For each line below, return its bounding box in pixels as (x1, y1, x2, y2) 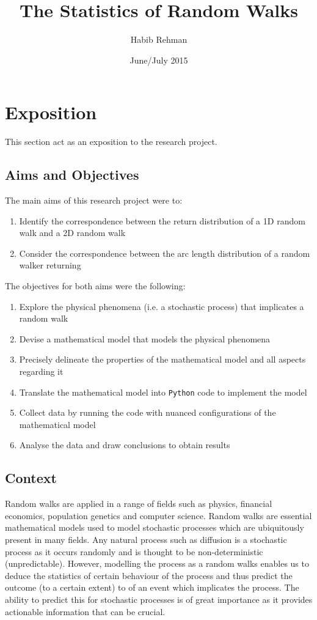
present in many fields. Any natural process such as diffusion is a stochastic (5, 533, 287, 545)
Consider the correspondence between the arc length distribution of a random (19, 246, 310, 259)
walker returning (19, 259, 81, 271)
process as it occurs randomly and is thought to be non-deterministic (5, 545, 263, 558)
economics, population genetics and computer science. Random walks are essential (5, 509, 312, 522)
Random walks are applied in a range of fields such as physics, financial (5, 497, 272, 510)
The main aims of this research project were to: (5, 194, 183, 207)
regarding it (19, 364, 64, 377)
